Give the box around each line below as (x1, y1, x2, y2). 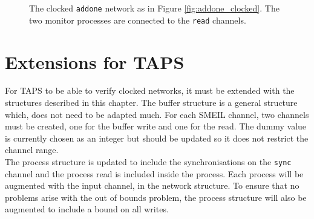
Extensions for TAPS (5, 49, 185, 74)
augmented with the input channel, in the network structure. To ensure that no (5, 179, 299, 192)
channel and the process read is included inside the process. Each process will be (5, 167, 304, 180)
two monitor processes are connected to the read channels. (29, 13, 246, 26)
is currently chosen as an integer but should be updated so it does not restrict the (5, 131, 309, 144)
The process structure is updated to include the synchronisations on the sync (5, 155, 292, 168)
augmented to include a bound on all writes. (5, 203, 169, 215)
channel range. (5, 143, 59, 156)
